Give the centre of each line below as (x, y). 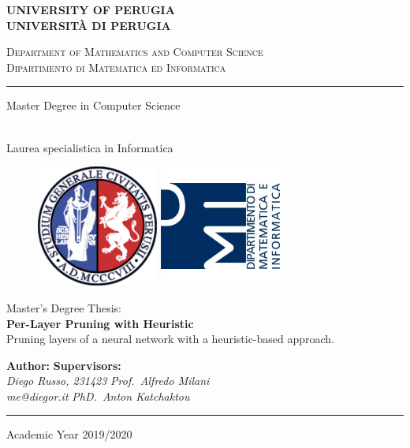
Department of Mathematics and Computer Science (135, 52)
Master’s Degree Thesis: (64, 307)
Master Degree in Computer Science (93, 105)
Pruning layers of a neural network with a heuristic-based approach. (171, 339)
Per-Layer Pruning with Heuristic (100, 323)
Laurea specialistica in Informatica (90, 147)
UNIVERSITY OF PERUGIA (91, 9)
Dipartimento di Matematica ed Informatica (116, 67)
